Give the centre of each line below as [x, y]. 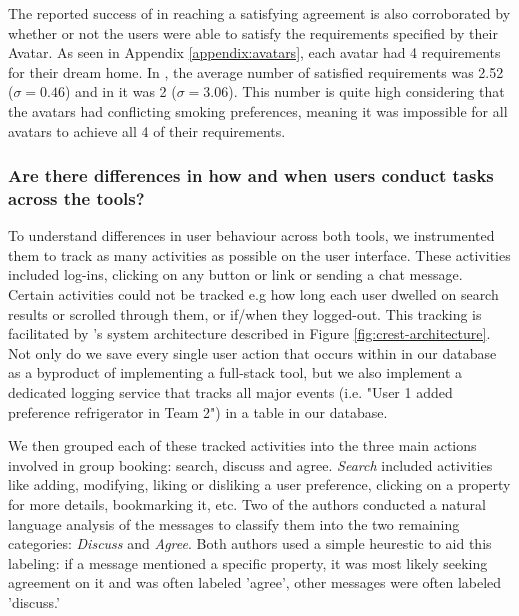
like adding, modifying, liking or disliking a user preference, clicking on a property [259, 484]
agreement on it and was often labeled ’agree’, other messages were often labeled [255, 582]
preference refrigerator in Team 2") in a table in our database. [198, 411]
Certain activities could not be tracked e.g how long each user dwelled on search [253, 294]
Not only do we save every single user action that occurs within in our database [252, 352]
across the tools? [76, 198]
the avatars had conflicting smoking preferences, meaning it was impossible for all [258, 110]
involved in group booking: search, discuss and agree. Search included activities [250, 464]
